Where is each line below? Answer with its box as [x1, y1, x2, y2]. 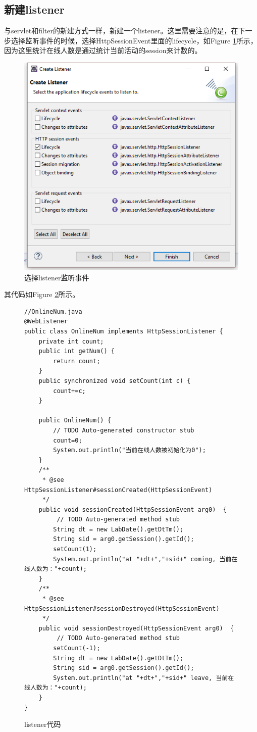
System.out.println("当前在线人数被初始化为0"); [53, 447, 206, 454]
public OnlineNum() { [38, 417, 111, 424]
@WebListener [24, 318, 68, 325]
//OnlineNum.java [24, 308, 82, 315]
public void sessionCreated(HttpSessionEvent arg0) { [38, 506, 227, 513]
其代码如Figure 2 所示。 [4, 289, 80, 300]
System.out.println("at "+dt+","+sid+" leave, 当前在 [53, 674, 234, 681]
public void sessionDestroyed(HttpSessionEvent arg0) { [38, 624, 234, 632]
